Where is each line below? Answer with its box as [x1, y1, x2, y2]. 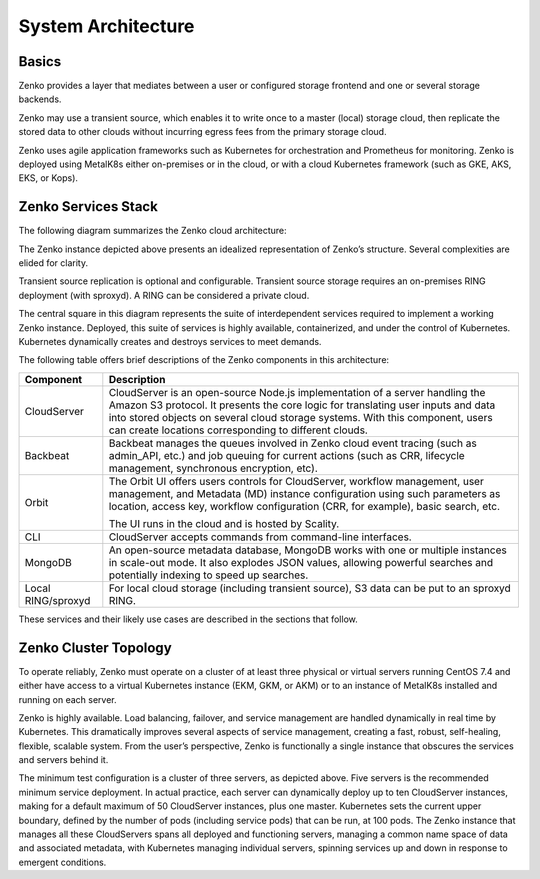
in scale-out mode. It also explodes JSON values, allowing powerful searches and [108, 555, 494, 569]
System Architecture [18, 15, 195, 37]
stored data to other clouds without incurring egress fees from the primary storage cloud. [18, 126, 387, 138]
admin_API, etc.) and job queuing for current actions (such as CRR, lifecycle [108, 448, 465, 462]
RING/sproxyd [24, 593, 91, 607]
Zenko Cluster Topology [18, 639, 172, 656]
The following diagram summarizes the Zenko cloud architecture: [18, 225, 287, 237]
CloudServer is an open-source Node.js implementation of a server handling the [108, 385, 486, 399]
